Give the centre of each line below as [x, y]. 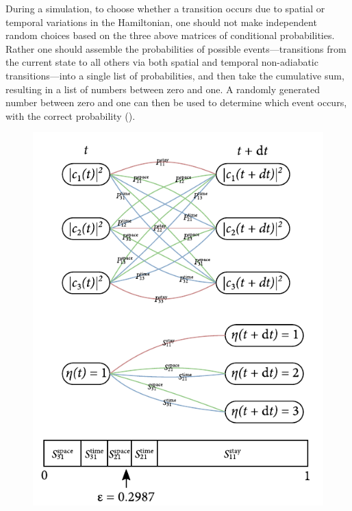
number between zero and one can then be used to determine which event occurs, [176, 102]
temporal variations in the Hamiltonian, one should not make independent [161, 22]
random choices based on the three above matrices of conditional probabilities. [170, 35]
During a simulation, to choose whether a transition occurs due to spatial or [165, 8]
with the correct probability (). [71, 115]
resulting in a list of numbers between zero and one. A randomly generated [163, 89]
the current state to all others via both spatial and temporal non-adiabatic [162, 62]
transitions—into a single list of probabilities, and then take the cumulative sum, [175, 75]
